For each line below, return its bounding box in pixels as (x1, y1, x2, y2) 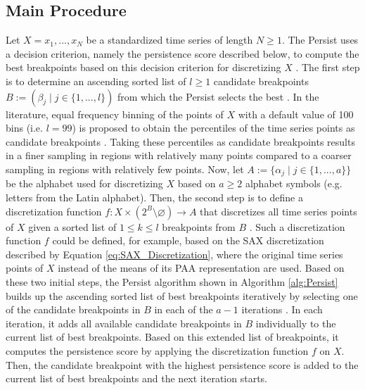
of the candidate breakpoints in (6, 302, 141, 317)
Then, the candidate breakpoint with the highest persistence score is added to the (6, 357, 359, 372)
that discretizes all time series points (200, 203, 357, 218)
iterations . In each (241, 302, 323, 317)
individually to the (255, 315, 336, 330)
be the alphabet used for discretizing (6, 176, 163, 191)
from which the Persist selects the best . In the (117, 89, 319, 103)
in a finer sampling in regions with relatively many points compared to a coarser (6, 148, 352, 163)
